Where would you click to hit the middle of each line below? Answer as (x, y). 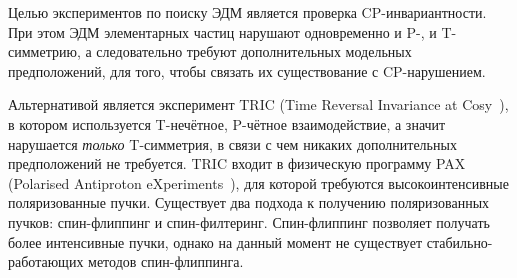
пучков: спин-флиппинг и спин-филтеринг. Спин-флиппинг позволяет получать (249, 221)
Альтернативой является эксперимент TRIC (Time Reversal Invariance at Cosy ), (258, 104)
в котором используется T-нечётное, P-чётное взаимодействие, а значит (227, 123)
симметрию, (44, 51)
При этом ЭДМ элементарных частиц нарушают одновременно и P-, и (222, 31)
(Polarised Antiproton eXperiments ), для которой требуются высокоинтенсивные (258, 182)
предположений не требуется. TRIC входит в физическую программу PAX (237, 163)
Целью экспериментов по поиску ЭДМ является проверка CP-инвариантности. (247, 12)
